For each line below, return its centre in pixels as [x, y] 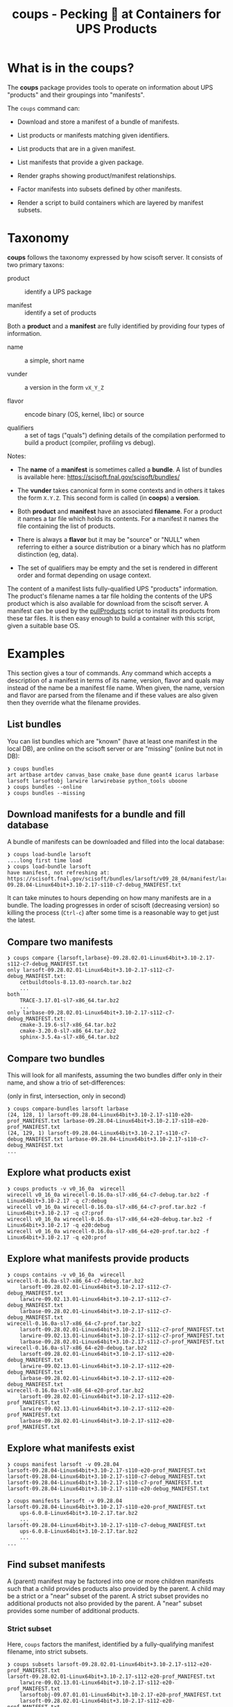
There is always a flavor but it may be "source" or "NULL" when [109, 539]
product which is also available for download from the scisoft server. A [108, 603]
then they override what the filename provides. [74, 703]
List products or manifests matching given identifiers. [93, 135]
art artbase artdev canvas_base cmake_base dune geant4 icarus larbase [113, 775]
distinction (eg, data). [48, 554]
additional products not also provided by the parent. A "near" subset [105, 1603]
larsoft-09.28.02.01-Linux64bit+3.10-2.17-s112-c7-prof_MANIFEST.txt [122, 1329]
